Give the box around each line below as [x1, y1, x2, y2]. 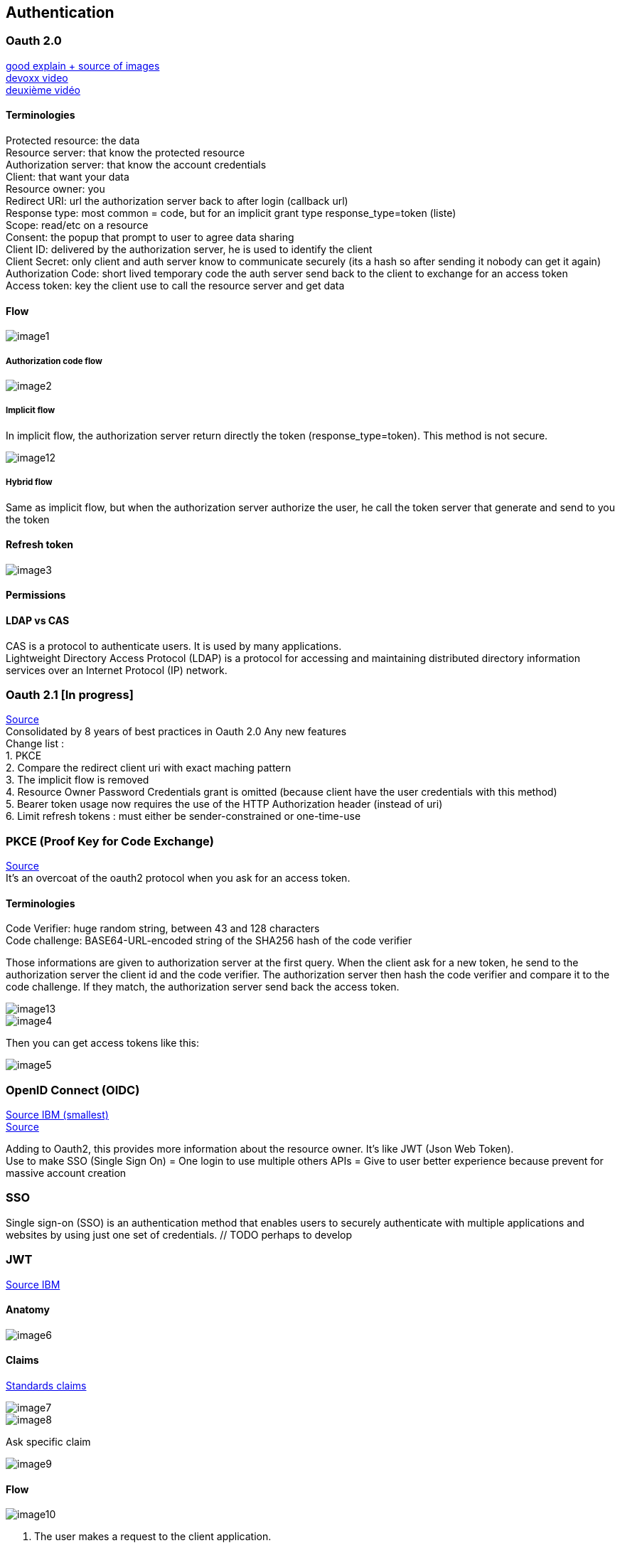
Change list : [6, 737, 65, 750]
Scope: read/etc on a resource [6, 219, 149, 232]
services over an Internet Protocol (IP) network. [6, 663, 228, 676]
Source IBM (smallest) [6, 1109, 109, 1121]
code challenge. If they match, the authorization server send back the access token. [6, 981, 400, 993]
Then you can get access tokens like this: [6, 1037, 199, 1050]
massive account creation [6, 1167, 127, 1180]
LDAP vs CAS [6, 614, 70, 627]
